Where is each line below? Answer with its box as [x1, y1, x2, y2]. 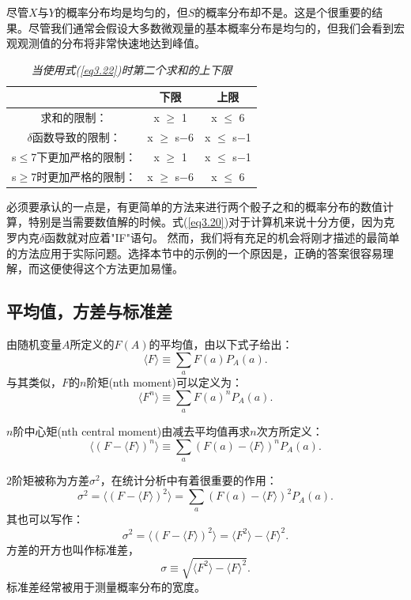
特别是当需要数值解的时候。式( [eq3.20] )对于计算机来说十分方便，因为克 [28, 213, 395, 230]
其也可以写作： [6, 511, 84, 527]
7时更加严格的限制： [31, 168, 137, 184]
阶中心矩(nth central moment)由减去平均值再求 [13, 422, 251, 439]
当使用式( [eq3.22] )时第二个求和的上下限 [31, 61, 232, 77]
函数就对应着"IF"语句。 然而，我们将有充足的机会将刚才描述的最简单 [44, 229, 400, 246]
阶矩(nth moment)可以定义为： [86, 374, 243, 390]
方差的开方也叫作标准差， [6, 541, 139, 557]
